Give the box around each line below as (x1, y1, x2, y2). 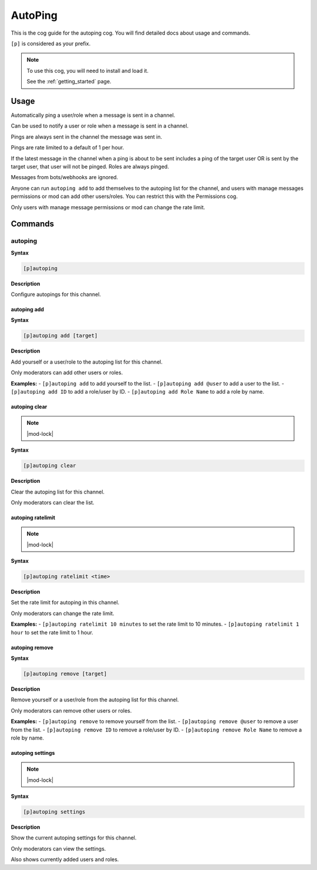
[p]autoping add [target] (23, 332, 98, 339)
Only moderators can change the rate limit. (11, 610, 114, 617)
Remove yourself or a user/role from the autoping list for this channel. (11, 696, 179, 703)
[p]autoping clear (23, 462, 76, 469)
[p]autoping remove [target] (23, 670, 107, 677)
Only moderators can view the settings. (11, 845, 106, 852)
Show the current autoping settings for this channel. (11, 834, 137, 841)
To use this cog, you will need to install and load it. (26, 67, 149, 74)
